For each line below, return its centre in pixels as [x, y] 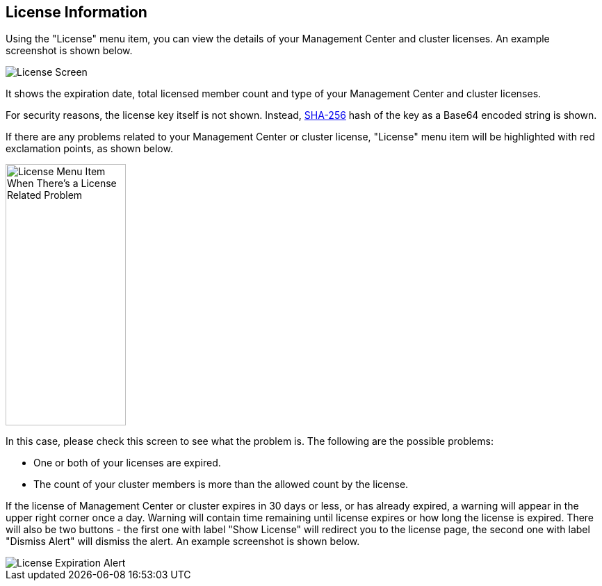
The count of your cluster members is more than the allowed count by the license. [221, 485]
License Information [76, 12]
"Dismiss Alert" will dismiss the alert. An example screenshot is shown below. [183, 542]
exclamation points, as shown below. [89, 149]
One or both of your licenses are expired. [127, 463]
